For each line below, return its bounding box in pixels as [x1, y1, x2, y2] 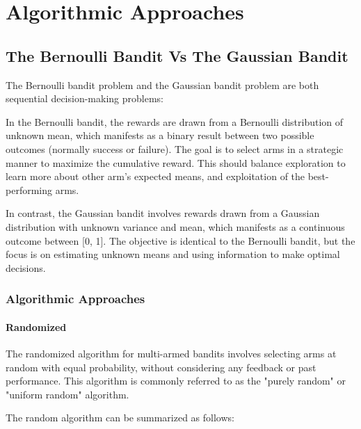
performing [6, 182, 52, 197]
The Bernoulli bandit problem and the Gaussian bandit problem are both [6, 77, 319, 92]
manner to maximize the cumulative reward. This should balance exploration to [6, 155, 346, 170]
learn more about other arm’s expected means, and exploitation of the [6, 169, 305, 184]
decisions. [6, 260, 46, 275]
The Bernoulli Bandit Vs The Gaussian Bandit [6, 44, 348, 66]
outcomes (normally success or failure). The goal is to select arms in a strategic [6, 141, 344, 156]
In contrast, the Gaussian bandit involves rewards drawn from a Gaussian [6, 206, 320, 220]
